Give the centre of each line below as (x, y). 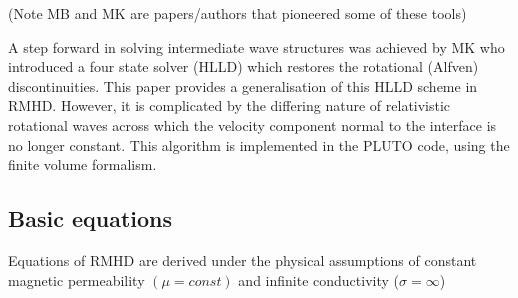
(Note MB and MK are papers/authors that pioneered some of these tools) (237, 13)
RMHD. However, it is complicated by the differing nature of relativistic (229, 105)
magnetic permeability (76, 279)
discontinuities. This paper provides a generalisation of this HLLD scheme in (243, 85)
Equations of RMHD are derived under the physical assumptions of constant (242, 259)
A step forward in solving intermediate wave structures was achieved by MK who (256, 46)
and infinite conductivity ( (319, 279)
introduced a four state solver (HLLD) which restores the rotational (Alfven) (243, 66)
